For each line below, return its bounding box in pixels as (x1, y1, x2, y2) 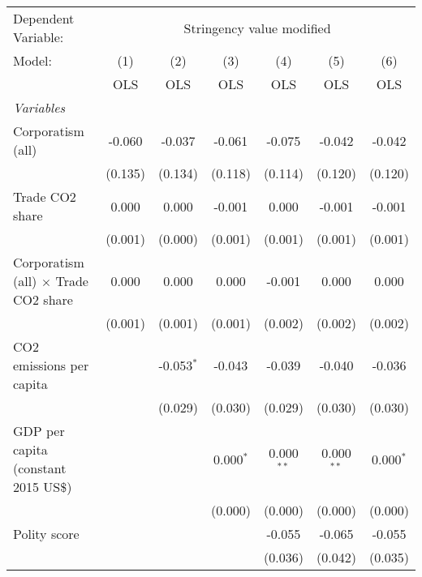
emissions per (13, 356, 89, 374)
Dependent (13, 9, 75, 28)
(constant (13, 459, 67, 477)
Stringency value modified (183, 18, 331, 37)
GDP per (13, 421, 65, 440)
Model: (13, 51, 53, 70)
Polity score (13, 524, 80, 543)
